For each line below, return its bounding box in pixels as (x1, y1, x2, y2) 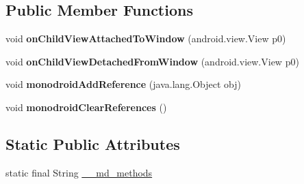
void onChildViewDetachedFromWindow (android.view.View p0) (5, 54, 299, 68)
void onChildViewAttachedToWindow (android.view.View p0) (5, 31, 286, 46)
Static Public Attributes (5, 133, 180, 154)
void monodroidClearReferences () (5, 99, 167, 114)
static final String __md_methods (5, 165, 153, 179)
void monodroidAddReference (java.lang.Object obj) (5, 77, 242, 91)
